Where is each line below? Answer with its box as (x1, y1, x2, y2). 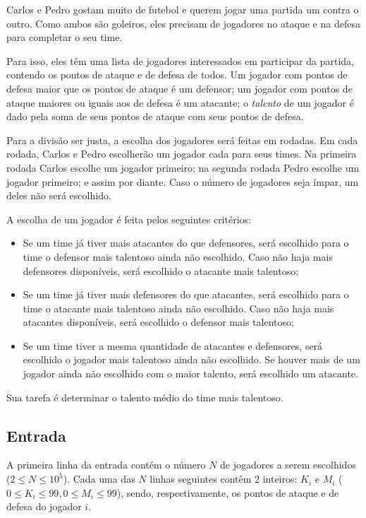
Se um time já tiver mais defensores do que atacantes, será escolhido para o (23, 287, 349, 302)
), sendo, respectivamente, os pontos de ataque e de (116, 485, 339, 500)
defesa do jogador (6, 499, 82, 514)
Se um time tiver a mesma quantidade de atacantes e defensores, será (23, 338, 323, 353)
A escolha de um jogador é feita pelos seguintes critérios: (6, 211, 251, 226)
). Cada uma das (63, 471, 135, 486)
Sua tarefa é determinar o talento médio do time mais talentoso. (6, 389, 283, 404)
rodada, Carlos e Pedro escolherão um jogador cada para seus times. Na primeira (6, 146, 357, 161)
